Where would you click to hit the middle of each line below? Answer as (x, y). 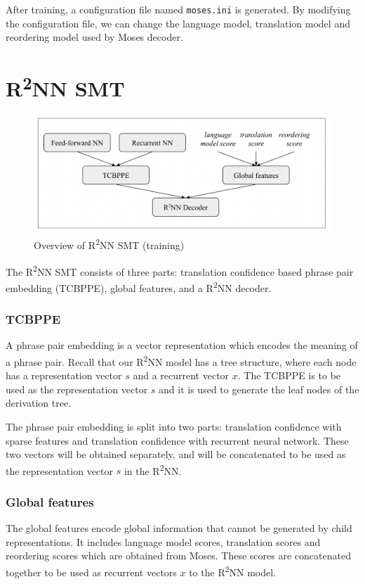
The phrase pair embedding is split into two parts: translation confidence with (174, 426)
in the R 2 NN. (153, 469)
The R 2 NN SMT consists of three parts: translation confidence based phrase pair (180, 270)
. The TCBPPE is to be (289, 375)
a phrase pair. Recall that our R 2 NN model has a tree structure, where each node (181, 360)
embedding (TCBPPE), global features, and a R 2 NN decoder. (139, 286)
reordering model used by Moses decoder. (94, 37)
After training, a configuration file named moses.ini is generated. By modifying (178, 9)
